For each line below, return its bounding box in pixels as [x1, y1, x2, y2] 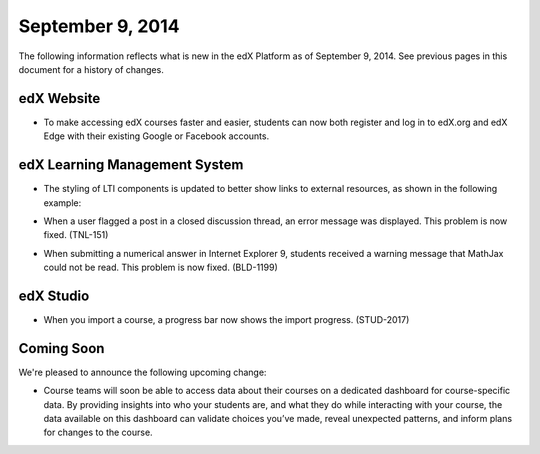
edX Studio [18, 287, 90, 304]
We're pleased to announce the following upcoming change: [18, 366, 267, 378]
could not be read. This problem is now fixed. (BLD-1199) [43, 261, 279, 274]
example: [43, 196, 82, 209]
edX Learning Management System [18, 156, 244, 174]
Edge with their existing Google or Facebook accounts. [43, 130, 270, 142]
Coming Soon [18, 340, 105, 357]
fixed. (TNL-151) [43, 229, 109, 241]
